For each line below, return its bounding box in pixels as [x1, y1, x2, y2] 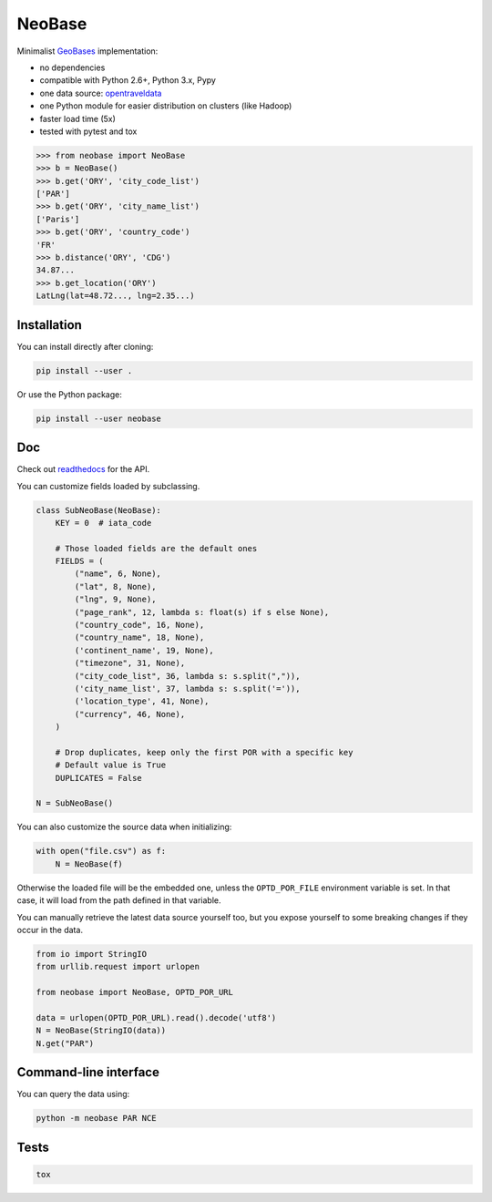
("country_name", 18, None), [74, 632, 205, 642]
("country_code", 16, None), [74, 620, 205, 631]
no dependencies [39, 62, 106, 73]
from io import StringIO [36, 949, 148, 959]
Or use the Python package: [16, 388, 123, 400]
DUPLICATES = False [55, 773, 143, 783]
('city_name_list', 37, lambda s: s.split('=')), [74, 683, 301, 693]
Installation [16, 317, 82, 333]
